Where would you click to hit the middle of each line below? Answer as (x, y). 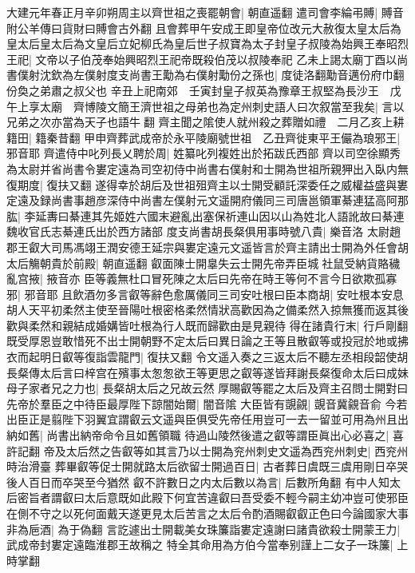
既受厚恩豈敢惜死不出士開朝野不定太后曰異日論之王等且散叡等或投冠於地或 (202, 341)
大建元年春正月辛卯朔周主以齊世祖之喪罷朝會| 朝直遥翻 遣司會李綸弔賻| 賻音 (205, 12)
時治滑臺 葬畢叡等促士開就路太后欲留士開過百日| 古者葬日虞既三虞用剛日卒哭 (207, 466)
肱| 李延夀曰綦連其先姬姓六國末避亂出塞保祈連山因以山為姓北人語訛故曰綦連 (206, 215)
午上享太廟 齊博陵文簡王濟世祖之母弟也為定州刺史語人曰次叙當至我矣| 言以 (206, 106)
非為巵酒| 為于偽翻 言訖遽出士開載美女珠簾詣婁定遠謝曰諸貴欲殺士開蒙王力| (204, 529)
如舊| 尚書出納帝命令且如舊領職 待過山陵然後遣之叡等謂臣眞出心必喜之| (203, 435)
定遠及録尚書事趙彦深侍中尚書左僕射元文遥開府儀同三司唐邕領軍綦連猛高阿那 (207, 200)
